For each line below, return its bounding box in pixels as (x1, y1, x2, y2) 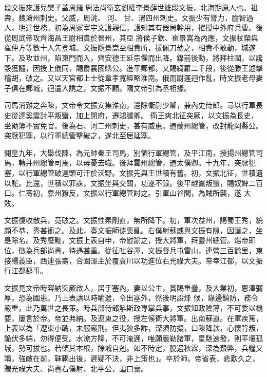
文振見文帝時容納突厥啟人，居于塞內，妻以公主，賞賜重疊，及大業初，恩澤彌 (4, 282, 263, 293)
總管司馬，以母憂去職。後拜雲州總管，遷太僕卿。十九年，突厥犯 (40, 157, 256, 168)
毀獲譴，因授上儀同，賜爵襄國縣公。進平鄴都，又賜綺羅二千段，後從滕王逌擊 (4, 62, 263, 73)
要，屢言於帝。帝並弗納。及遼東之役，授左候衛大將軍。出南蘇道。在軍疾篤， (4, 312, 263, 323)
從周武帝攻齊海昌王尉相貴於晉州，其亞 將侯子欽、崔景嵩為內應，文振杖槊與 (4, 32, 258, 43)
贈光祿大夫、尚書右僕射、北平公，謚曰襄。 (4, 363, 148, 373)
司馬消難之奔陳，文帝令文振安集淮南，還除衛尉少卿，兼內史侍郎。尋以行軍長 (4, 100, 263, 110)
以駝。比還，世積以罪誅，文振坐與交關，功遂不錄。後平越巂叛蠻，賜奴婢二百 (4, 177, 263, 188)
